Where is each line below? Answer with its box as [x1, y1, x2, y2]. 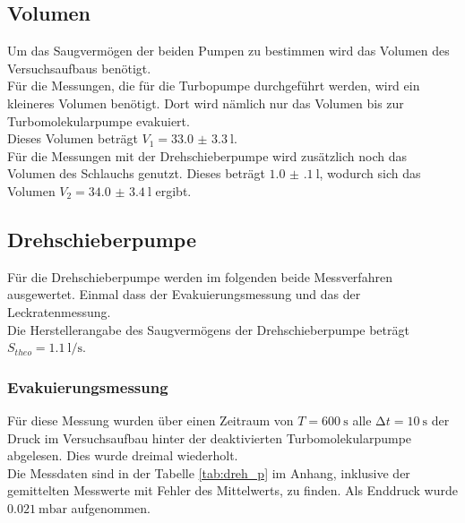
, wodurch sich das [319, 164, 421, 183]
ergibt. [155, 181, 192, 200]
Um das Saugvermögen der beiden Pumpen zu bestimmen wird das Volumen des [7, 41, 450, 60]
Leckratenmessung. [7, 302, 111, 321]
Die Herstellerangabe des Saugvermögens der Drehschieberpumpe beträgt [7, 320, 409, 339]
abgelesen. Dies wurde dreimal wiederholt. [7, 446, 238, 465]
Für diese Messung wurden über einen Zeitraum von [7, 410, 294, 429]
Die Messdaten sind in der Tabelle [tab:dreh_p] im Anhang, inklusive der [7, 463, 410, 482]
